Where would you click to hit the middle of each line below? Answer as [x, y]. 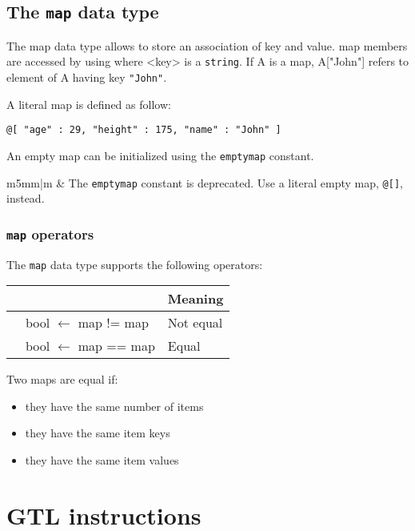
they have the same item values [102, 460]
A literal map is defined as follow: [89, 104]
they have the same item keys [98, 433]
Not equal [195, 323]
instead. [26, 198]
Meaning [196, 299]
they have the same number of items [114, 406]
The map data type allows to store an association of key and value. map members [207, 45]
